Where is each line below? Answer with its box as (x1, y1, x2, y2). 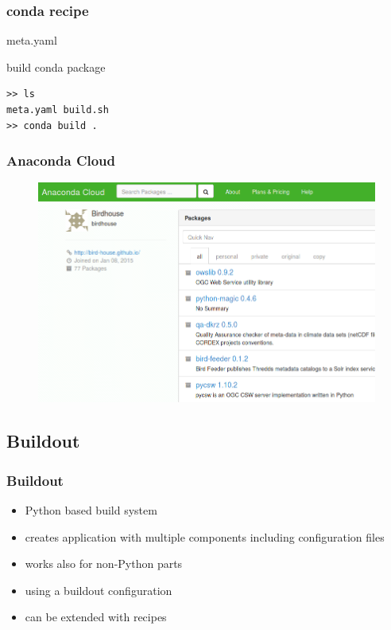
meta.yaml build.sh (6, 104, 109, 115)
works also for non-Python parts (25, 555, 183, 572)
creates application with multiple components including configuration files (25, 528, 385, 545)
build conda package (6, 58, 106, 75)
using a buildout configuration (25, 581, 172, 598)
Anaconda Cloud (6, 151, 116, 170)
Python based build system (25, 502, 157, 518)
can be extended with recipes (25, 608, 167, 625)
